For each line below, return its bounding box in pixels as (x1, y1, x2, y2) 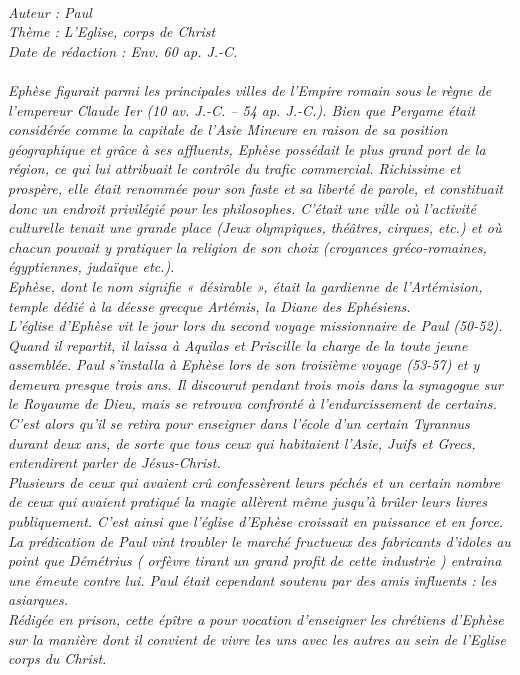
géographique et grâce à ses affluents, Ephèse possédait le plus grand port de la (8, 138, 486, 159)
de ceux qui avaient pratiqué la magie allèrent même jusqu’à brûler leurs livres (8, 491, 487, 512)
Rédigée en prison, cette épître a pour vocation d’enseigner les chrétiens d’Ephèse (8, 609, 504, 629)
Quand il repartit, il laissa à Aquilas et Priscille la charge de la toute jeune (8, 334, 468, 355)
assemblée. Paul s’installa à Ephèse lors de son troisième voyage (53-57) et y (8, 354, 480, 375)
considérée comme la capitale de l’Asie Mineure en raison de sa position (8, 119, 448, 140)
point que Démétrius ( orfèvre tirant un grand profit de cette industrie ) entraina (8, 550, 502, 571)
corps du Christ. (8, 648, 107, 669)
